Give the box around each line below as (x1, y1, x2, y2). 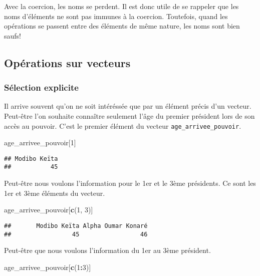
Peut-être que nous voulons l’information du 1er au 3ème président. (4, 245, 211, 255)
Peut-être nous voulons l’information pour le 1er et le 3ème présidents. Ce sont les (4, 178, 256, 188)
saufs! (4, 30, 21, 41)
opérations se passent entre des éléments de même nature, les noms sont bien (4, 21, 240, 31)
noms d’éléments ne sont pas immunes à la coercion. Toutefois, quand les (4, 11, 228, 21)
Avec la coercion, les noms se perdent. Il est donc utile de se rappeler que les (4, 1, 239, 11)
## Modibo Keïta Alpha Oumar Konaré (4, 222, 148, 229)
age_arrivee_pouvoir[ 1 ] (4, 137, 76, 148)
